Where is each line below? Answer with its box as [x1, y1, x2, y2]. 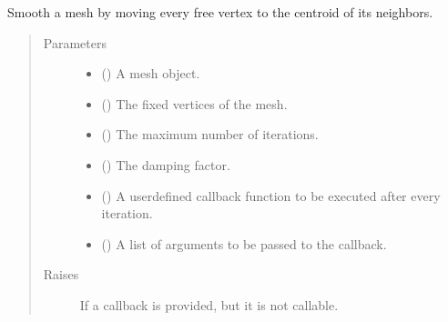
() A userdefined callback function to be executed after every [101, 186, 441, 205]
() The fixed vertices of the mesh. [101, 94, 288, 113]
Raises [43, 265, 79, 284]
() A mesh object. [101, 64, 200, 83]
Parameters [43, 33, 107, 52]
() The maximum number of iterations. [101, 125, 319, 144]
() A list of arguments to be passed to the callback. [101, 234, 387, 253]
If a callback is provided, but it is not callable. [79, 295, 339, 314]
